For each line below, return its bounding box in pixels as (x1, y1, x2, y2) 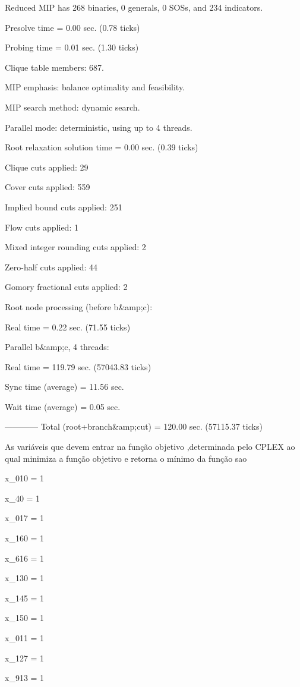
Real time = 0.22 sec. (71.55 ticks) (5, 320, 131, 333)
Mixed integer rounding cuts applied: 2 (5, 241, 146, 253)
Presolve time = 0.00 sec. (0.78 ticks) (5, 21, 140, 33)
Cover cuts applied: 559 (5, 181, 90, 193)
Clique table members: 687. (5, 61, 104, 73)
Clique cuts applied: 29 (5, 160, 89, 173)
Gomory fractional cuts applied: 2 (5, 281, 128, 293)
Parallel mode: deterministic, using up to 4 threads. (5, 121, 192, 133)
